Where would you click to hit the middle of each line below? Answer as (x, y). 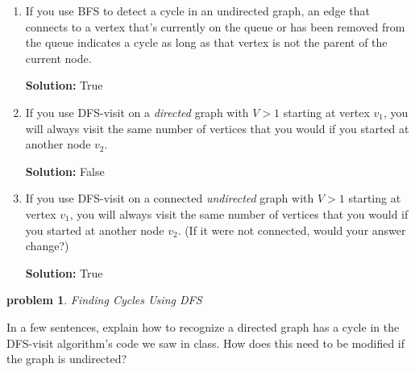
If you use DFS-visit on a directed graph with (137, 112)
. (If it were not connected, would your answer (292, 230)
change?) (47, 246)
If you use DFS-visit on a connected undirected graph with (170, 198)
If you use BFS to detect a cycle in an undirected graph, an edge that (197, 10)
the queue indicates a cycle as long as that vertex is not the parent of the (206, 42)
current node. (58, 58)
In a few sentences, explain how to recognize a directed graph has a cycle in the (203, 326)
